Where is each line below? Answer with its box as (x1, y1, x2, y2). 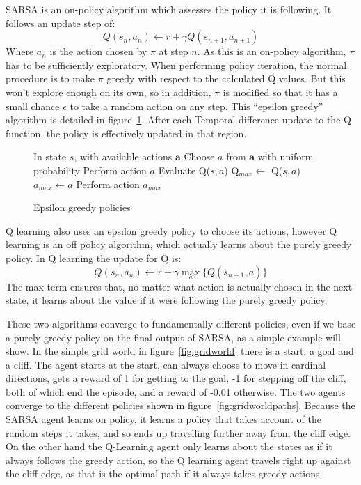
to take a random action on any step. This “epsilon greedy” (70, 98, 323, 113)
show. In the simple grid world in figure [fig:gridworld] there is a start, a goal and (6, 344, 354, 358)
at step (159, 44, 188, 59)
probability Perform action (33, 162, 147, 177)
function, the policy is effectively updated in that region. (6, 125, 247, 140)
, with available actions (74, 149, 173, 164)
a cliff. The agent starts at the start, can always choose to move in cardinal (6, 357, 326, 371)
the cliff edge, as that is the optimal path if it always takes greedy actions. (6, 466, 323, 481)
